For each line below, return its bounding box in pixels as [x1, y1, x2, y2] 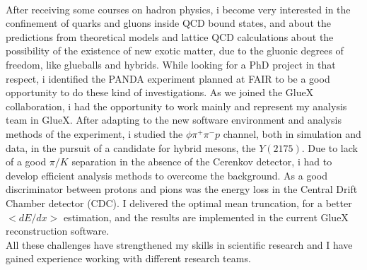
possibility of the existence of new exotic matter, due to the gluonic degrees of [6, 43, 344, 58]
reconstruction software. [6, 223, 110, 238]
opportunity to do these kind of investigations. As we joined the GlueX [6, 85, 314, 100]
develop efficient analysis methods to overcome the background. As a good [6, 168, 327, 182]
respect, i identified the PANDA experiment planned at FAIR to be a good [6, 71, 330, 86]
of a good [6, 154, 47, 169]
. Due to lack [301, 140, 358, 155]
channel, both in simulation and [223, 126, 361, 141]
